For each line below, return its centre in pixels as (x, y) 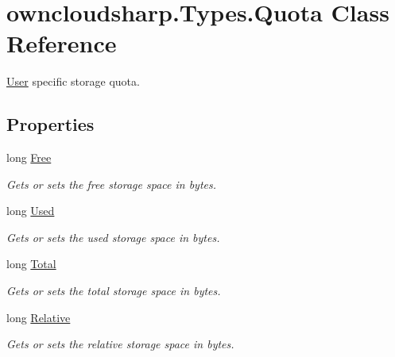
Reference (62, 43)
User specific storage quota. (73, 81)
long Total (31, 264)
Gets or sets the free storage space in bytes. (112, 184)
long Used (31, 211)
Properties (50, 124)
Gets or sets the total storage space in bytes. (114, 291)
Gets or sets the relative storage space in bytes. (120, 344)
